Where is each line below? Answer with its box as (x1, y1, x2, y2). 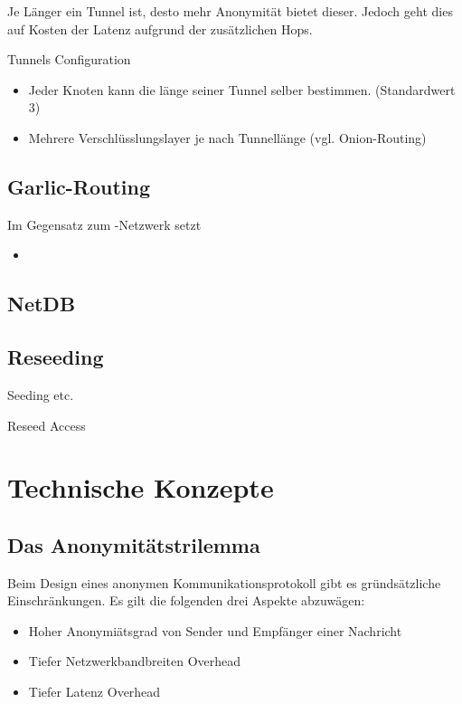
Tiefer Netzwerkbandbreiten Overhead (28, 652, 241, 671)
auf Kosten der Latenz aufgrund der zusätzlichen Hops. (7, 19, 313, 38)
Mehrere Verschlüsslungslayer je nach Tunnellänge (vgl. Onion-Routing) (28, 128, 427, 147)
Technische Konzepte (7, 469, 274, 506)
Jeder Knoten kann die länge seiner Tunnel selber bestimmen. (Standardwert (28, 80, 456, 99)
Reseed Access (7, 415, 86, 434)
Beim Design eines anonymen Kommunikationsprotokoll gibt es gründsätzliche (7, 573, 441, 592)
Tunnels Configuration (7, 50, 131, 69)
